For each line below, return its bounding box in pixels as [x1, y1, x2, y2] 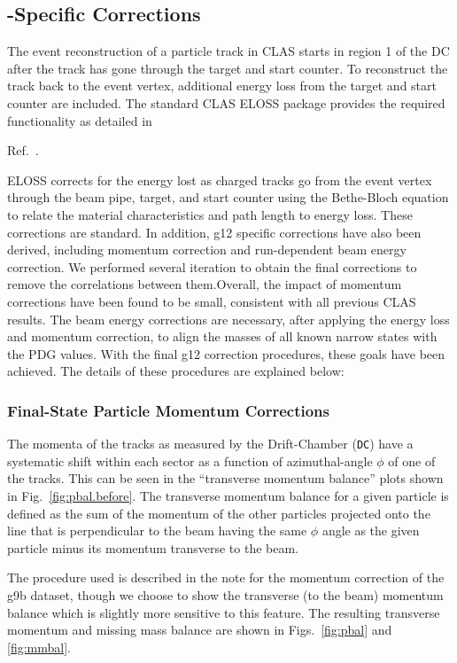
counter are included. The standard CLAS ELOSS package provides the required [7, 93, 445, 112]
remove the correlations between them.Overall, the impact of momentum [7, 275, 402, 293]
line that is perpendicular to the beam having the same [7, 521, 307, 540]
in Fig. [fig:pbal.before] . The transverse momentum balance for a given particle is [7, 486, 449, 504]
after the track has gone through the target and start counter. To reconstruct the [7, 58, 448, 77]
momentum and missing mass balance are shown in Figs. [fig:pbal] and [7, 620, 392, 639]
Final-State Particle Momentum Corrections [7, 399, 329, 421]
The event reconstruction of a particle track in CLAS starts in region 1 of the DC [7, 42, 450, 60]
